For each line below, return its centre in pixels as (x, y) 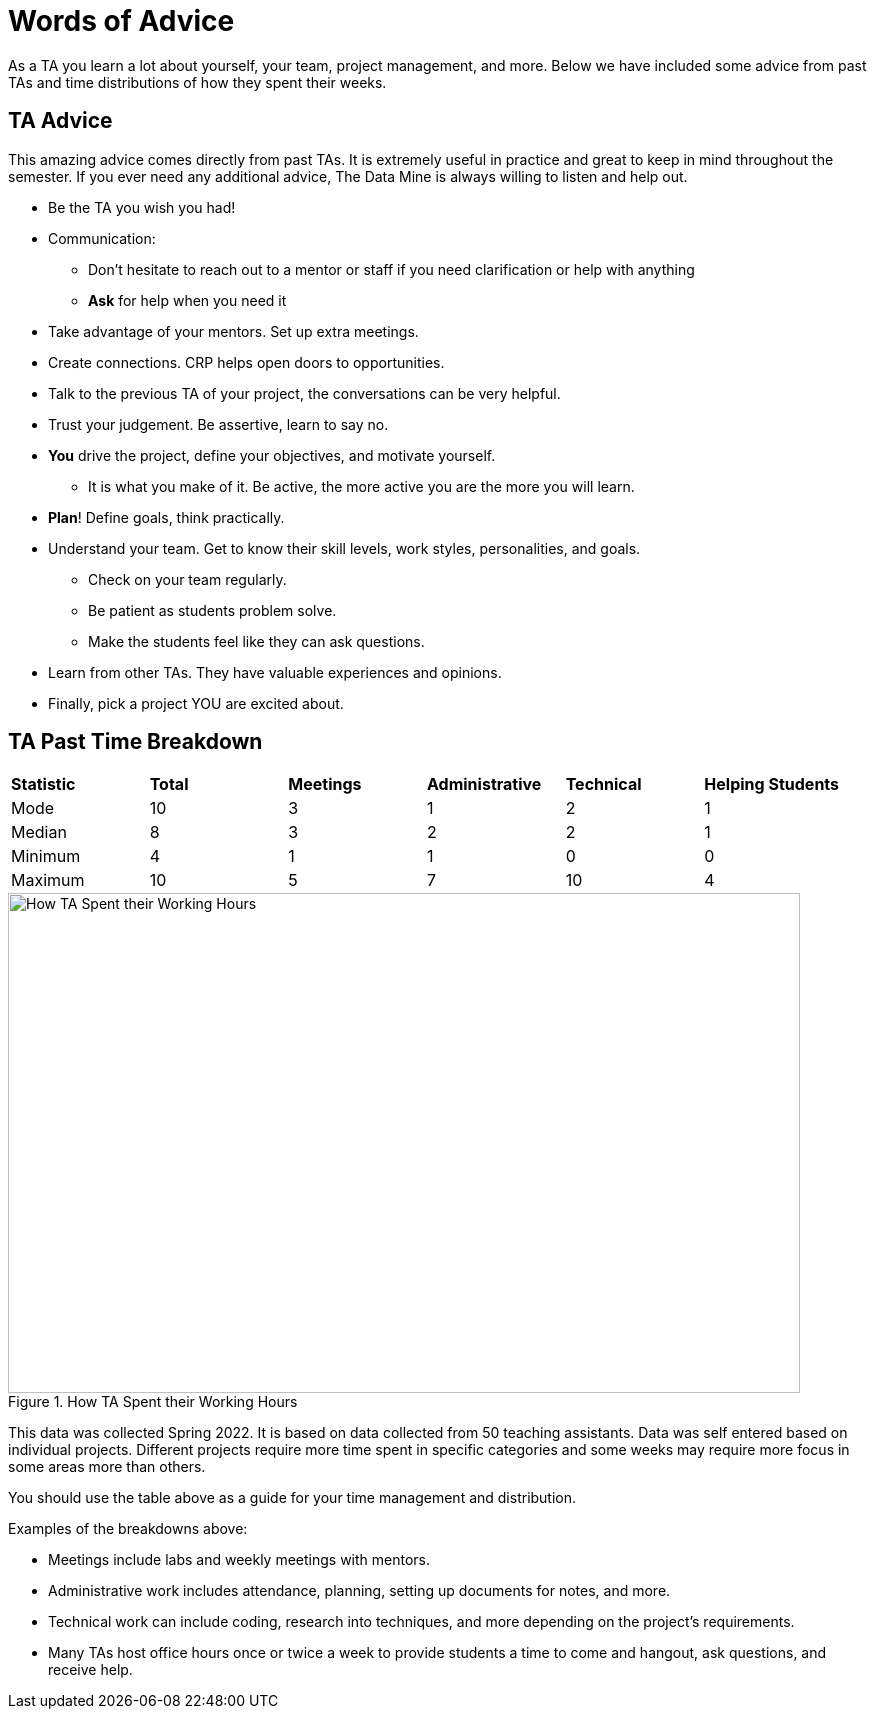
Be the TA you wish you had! (142, 207)
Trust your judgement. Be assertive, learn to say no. (218, 424)
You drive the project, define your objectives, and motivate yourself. (272, 455)
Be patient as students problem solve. (212, 610)
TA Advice (60, 121)
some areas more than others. (107, 1467)
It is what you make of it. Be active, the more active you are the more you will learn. (361, 486)
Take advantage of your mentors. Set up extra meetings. (233, 331)
